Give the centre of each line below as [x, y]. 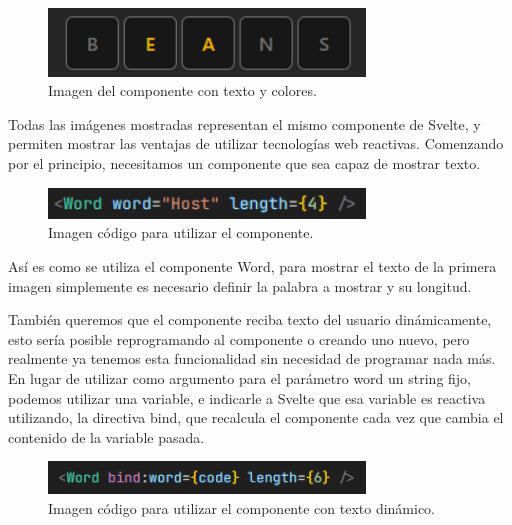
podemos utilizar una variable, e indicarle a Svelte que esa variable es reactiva [247, 397]
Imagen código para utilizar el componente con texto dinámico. [242, 507]
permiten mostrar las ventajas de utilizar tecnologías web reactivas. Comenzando [256, 143]
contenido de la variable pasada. [106, 436]
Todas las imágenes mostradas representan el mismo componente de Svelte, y [244, 123]
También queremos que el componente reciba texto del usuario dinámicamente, [250, 319]
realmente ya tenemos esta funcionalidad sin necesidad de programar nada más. [252, 358]
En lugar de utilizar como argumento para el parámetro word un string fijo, [240, 377]
